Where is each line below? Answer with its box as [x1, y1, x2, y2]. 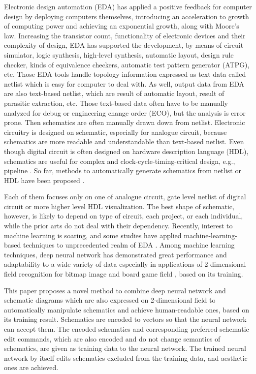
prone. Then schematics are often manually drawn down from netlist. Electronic [4, 117, 245, 127]
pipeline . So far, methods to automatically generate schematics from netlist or [4, 165, 241, 176]
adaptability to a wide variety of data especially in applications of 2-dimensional [4, 259, 246, 269]
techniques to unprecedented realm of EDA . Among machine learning [23, 240, 235, 250]
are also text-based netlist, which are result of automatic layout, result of [4, 88, 224, 98]
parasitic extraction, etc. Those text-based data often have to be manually [4, 97, 228, 108]
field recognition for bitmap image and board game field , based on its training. [4, 269, 243, 279]
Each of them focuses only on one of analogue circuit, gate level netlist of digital [4, 191, 246, 202]
